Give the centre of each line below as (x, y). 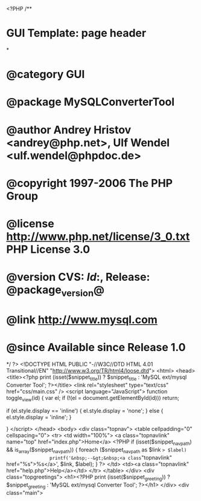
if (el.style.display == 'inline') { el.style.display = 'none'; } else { (85, 411)
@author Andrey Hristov (69, 130)
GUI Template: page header (76, 33)
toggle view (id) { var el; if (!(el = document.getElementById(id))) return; (93, 398)
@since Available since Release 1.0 (96, 348)
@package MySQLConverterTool (91, 102)
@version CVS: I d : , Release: (78, 277)
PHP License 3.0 (48, 249)
